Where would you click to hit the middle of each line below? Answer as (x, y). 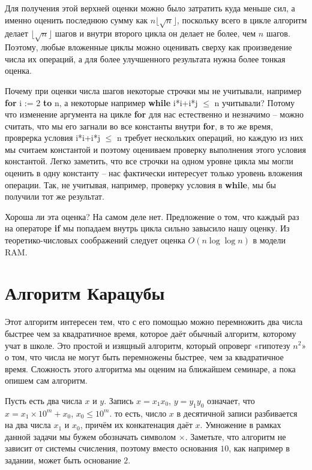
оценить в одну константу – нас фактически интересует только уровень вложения (154, 173)
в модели (269, 240)
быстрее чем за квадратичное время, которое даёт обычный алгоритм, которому (151, 333)
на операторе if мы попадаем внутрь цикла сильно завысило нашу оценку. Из (147, 228)
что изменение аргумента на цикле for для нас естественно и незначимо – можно (154, 114)
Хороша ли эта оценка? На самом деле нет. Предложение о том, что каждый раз (152, 216)
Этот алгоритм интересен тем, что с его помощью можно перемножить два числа (154, 322)
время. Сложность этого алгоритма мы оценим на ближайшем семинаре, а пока (150, 368)
